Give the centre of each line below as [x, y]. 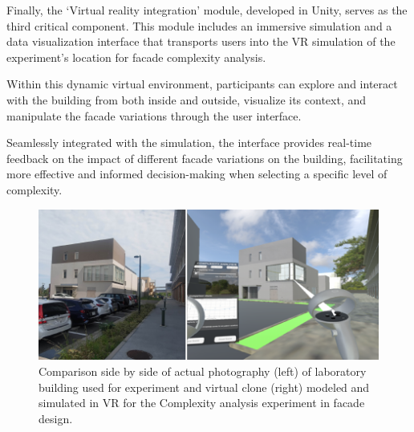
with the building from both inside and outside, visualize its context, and [187, 99]
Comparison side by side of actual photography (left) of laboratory [203, 371]
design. [56, 418]
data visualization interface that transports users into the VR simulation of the [201, 41]
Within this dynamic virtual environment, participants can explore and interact [202, 84]
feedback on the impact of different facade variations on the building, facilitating [205, 158]
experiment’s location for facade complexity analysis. [136, 57]
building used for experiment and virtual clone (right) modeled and [204, 387]
